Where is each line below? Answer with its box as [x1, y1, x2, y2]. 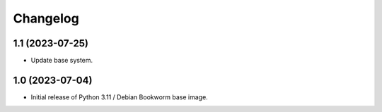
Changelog [13, 11, 79, 26]
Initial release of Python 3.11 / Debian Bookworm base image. [30, 92, 208, 101]
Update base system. [30, 56, 93, 65]
